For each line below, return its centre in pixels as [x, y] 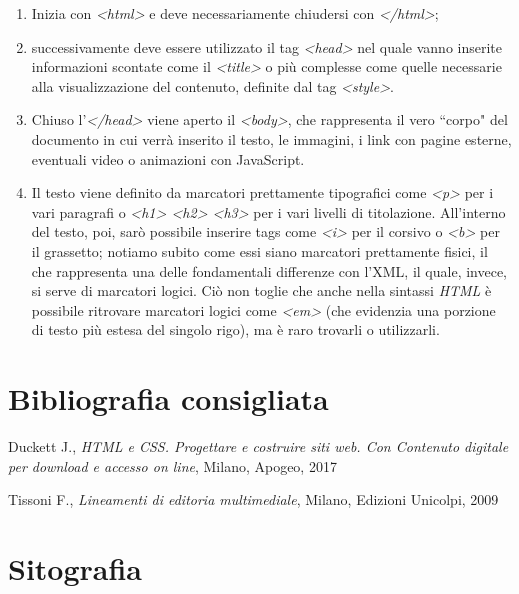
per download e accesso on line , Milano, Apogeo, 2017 [172, 465]
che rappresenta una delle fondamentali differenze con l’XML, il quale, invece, [269, 270]
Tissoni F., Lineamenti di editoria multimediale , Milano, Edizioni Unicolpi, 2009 [253, 499]
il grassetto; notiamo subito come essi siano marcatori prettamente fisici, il [259, 250]
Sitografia [75, 568]
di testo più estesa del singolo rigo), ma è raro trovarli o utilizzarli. [235, 329]
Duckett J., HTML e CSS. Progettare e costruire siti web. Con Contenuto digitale [258, 446]
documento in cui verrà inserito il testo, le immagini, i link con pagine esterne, [271, 138]
